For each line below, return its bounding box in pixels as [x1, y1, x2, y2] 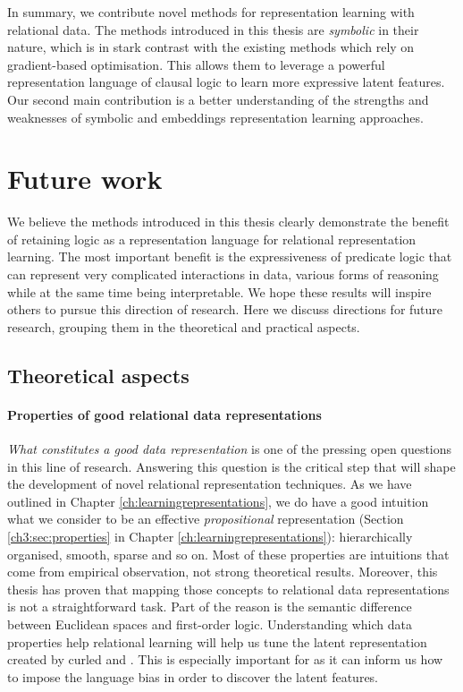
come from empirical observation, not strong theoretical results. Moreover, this [7, 562, 438, 581]
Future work [7, 160, 163, 197]
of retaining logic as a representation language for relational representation [7, 229, 417, 248]
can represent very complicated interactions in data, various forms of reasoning [7, 265, 439, 284]
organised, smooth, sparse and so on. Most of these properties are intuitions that [7, 544, 450, 563]
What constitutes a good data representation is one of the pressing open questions [7, 440, 452, 458]
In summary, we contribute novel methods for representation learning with [7, 3, 415, 21]
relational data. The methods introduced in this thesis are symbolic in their [7, 20, 419, 38]
